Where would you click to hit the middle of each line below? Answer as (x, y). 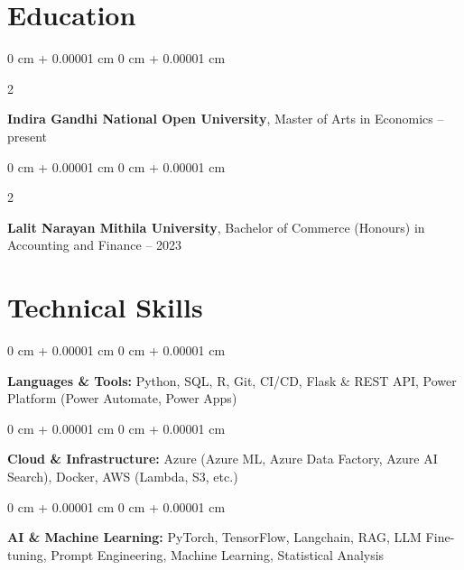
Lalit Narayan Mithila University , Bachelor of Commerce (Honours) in (216, 227)
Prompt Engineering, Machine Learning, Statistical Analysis (218, 554)
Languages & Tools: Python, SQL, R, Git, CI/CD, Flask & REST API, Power (232, 380)
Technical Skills (105, 307)
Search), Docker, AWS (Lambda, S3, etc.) (123, 476)
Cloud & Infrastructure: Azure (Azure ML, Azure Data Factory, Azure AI (223, 459)
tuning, (27, 554)
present (28, 136)
